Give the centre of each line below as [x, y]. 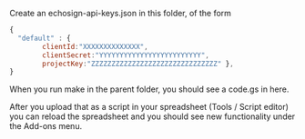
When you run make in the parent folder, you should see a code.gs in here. [149, 89]
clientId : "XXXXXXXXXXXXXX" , [95, 46]
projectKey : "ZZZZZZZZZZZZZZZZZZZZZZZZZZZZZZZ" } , [138, 64]
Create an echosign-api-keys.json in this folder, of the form [121, 13]
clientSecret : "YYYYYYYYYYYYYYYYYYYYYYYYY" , [126, 55]
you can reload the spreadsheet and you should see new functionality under [152, 116]
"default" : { [44, 38]
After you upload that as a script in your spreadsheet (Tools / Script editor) [149, 107]
